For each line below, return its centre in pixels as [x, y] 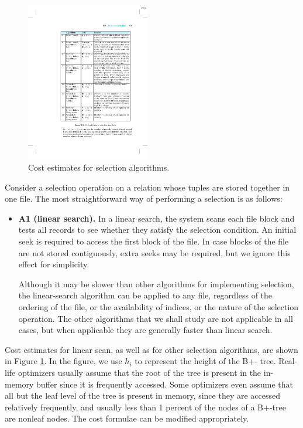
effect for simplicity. [54, 264]
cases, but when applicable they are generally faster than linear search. [145, 330]
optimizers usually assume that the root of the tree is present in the [140, 372]
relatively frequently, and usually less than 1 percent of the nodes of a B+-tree [145, 407]
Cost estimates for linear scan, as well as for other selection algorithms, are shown [151, 349]
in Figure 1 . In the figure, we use [63, 361]
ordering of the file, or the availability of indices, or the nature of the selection [159, 306]
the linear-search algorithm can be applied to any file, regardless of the [145, 295]
